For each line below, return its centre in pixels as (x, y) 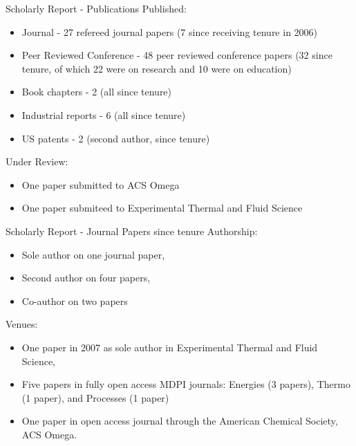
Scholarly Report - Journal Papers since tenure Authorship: (132, 231)
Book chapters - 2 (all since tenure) (97, 92)
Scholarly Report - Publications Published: (96, 8)
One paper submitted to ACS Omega (101, 184)
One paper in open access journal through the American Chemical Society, (180, 421)
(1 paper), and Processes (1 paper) (95, 397)
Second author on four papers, (86, 278)
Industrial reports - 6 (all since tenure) (104, 114)
